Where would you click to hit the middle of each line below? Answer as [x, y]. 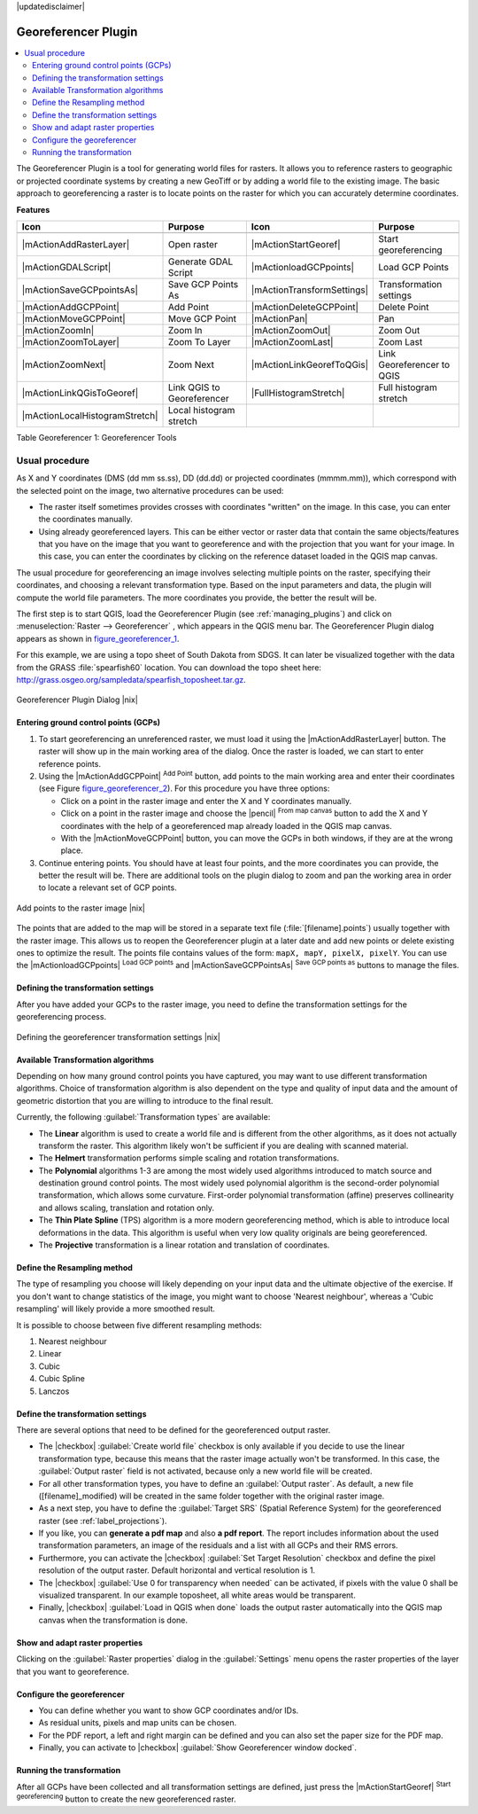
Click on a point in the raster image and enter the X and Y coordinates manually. [206, 801]
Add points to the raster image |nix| [81, 908]
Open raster [193, 244]
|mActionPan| [279, 318]
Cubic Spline [62, 1379]
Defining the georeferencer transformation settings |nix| [118, 1036]
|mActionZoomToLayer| [70, 341]
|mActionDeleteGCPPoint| [305, 307]
